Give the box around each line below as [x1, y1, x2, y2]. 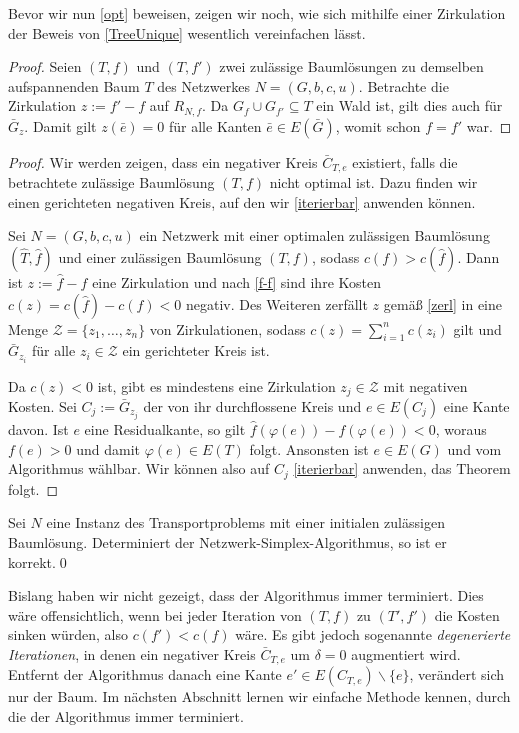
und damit [76, 438, 140, 459]
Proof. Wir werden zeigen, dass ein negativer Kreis [8, 151, 318, 172]
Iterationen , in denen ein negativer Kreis [8, 643, 256, 664]
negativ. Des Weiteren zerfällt [185, 293, 368, 314]
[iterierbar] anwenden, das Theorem [293, 458, 511, 479]
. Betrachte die [358, 75, 449, 96]
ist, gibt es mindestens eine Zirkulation [97, 375, 336, 396]
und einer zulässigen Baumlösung [58, 247, 262, 268]
